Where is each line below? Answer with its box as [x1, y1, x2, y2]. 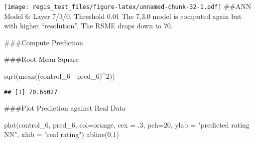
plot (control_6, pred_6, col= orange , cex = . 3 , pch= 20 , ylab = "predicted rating [4, 119, 250, 130]
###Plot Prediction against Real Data [4, 103, 126, 113]
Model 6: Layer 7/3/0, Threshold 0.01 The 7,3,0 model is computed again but [4, 10, 242, 21]
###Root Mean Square [4, 54, 79, 64]
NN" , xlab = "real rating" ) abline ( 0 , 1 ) [4, 129, 119, 140]
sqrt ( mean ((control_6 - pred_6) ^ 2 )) [4, 71, 115, 81]
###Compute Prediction [4, 37, 83, 47]
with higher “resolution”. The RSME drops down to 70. [4, 20, 173, 31]
